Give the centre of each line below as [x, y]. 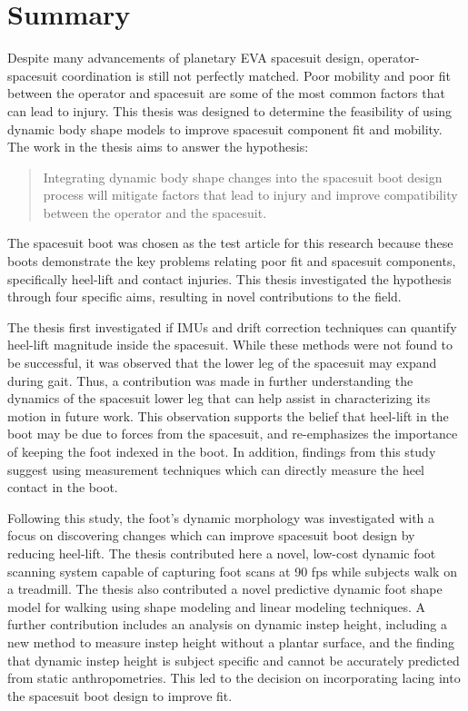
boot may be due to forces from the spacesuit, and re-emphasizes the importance [233, 434]
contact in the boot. [63, 487]
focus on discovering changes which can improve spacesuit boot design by [211, 535]
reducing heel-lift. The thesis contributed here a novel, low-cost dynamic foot [222, 553]
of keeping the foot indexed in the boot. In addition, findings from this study [222, 451]
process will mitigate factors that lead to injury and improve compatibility [250, 195]
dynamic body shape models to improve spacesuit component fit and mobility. [225, 128]
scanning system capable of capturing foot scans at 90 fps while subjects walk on [232, 571]
